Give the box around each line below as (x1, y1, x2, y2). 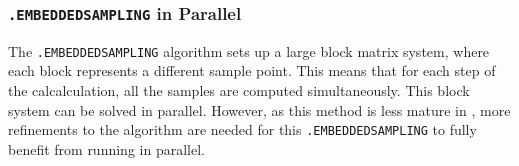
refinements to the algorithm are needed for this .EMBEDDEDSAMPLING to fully (8, 119, 477, 140)
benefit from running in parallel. (8, 138, 205, 159)
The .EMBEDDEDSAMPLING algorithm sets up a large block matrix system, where (8, 40, 490, 61)
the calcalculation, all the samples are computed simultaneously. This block (8, 80, 470, 101)
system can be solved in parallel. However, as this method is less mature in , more (8, 99, 511, 120)
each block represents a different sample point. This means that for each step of (8, 60, 496, 81)
